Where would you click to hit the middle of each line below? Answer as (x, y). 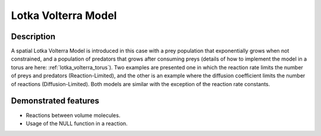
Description (33, 37)
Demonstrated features (55, 101)
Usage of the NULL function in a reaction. (77, 123)
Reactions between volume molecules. (73, 115)
